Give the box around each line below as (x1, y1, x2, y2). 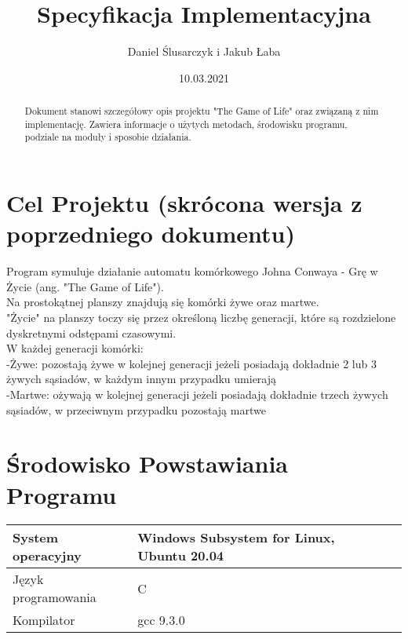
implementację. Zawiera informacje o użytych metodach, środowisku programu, (24, 117, 348, 130)
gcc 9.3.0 (137, 611, 185, 630)
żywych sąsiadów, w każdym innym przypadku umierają (6, 371, 277, 387)
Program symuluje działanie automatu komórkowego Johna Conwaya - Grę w (6, 263, 378, 279)
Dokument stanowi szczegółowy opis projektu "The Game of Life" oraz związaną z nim (24, 104, 379, 118)
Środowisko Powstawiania (6, 447, 288, 480)
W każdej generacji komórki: (6, 340, 144, 356)
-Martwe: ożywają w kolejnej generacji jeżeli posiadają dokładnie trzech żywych (6, 385, 388, 402)
